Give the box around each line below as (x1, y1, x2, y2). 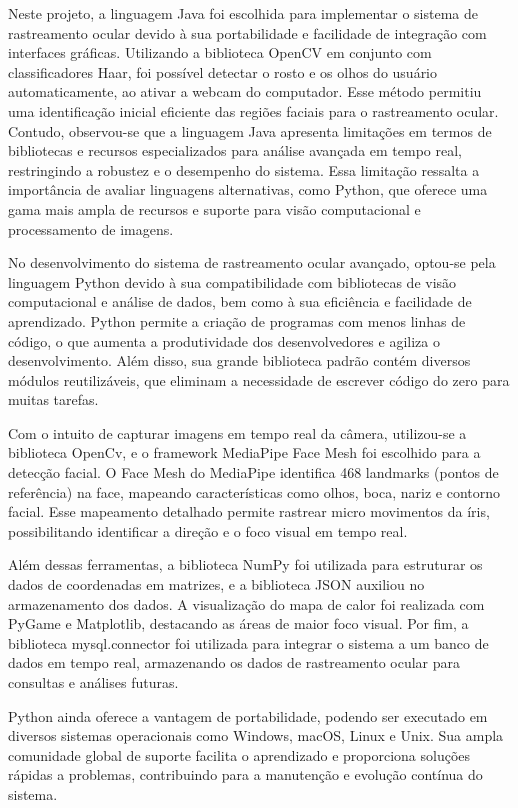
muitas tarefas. (8, 389, 99, 410)
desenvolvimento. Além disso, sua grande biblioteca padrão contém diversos (8, 350, 471, 371)
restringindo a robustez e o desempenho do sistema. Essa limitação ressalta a (8, 159, 480, 180)
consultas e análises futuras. (8, 672, 179, 692)
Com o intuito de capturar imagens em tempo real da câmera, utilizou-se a (8, 422, 467, 443)
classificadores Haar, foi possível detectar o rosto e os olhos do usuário (8, 61, 438, 82)
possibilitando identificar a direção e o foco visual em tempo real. (8, 520, 408, 541)
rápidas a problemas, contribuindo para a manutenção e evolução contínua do (8, 764, 483, 785)
